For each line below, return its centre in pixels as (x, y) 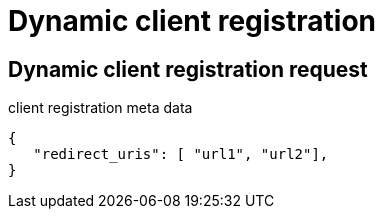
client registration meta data (100, 108)
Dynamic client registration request (188, 69)
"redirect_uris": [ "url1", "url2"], (181, 154)
